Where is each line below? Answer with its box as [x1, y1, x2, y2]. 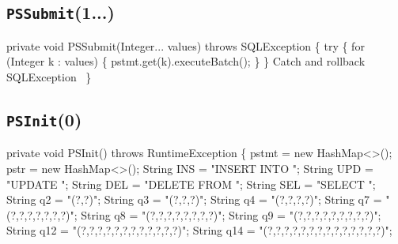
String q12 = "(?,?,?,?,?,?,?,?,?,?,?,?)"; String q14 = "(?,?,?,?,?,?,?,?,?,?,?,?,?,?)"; [6, 222, 392, 238]
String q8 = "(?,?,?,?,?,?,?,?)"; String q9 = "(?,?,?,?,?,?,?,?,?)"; [81, 206, 381, 223]
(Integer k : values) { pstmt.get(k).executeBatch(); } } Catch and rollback [6, 53, 366, 69]
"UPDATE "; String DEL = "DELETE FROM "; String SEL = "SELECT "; [6, 175, 376, 192]
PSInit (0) [6, 107, 82, 131]
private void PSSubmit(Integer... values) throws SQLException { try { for [6, 37, 365, 54]
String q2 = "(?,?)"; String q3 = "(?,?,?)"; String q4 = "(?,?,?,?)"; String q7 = [6, 191, 382, 208]
